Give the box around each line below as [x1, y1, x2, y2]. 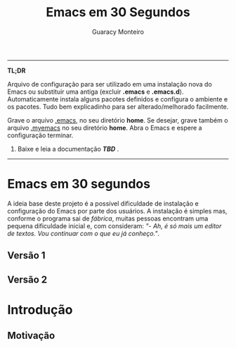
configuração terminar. [7, 131, 74, 139]
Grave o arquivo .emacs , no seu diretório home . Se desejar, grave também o [7, 116, 228, 124]
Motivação [7, 330, 55, 342]
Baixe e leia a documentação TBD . [17, 144, 119, 153]
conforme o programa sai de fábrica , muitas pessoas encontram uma [7, 214, 209, 223]
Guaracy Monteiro [92, 27, 144, 36]
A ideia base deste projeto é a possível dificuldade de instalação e [7, 199, 199, 208]
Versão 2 [7, 273, 48, 285]
